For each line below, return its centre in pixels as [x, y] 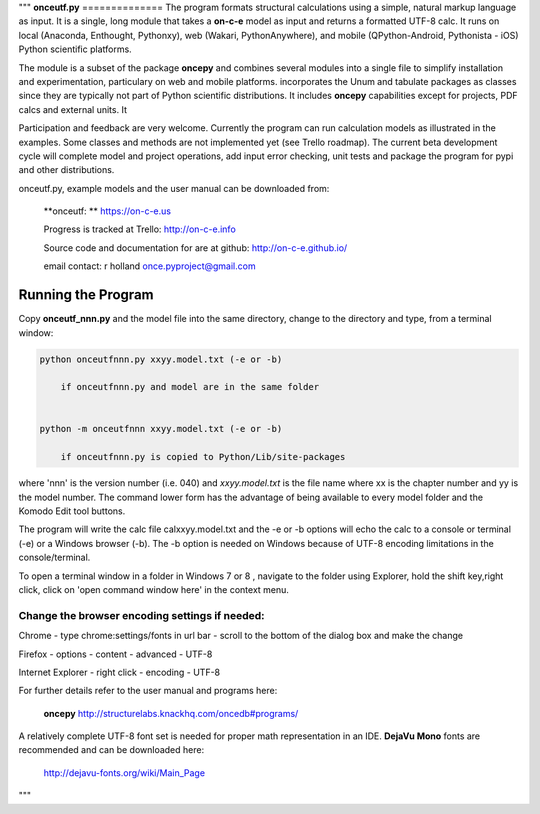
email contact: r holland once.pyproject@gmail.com [149, 266]
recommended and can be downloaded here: [111, 750]
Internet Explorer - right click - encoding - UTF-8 [119, 672]
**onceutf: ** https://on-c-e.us [107, 211]
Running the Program [86, 295]
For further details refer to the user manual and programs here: [148, 691]
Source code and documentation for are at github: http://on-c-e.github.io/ [195, 247]
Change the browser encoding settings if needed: [141, 615]
